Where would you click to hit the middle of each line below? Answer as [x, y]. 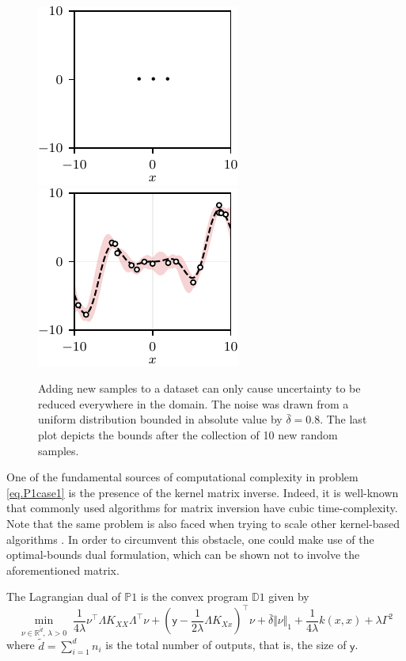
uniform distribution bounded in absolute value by [160, 419]
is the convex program [194, 596]
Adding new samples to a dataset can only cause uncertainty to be [199, 388]
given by [289, 596]
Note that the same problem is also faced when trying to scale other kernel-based [203, 523]
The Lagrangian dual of [64, 596]
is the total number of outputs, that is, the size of [226, 645]
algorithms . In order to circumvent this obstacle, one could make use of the [190, 539]
